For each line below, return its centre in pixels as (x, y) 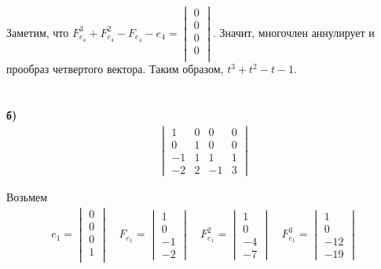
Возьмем (27, 197)
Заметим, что (38, 32)
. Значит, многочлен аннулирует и (293, 32)
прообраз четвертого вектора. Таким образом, (115, 69)
